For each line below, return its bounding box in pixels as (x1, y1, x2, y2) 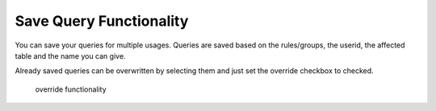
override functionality (35, 84, 107, 94)
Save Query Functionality (15, 12, 189, 30)
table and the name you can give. (15, 51, 126, 60)
